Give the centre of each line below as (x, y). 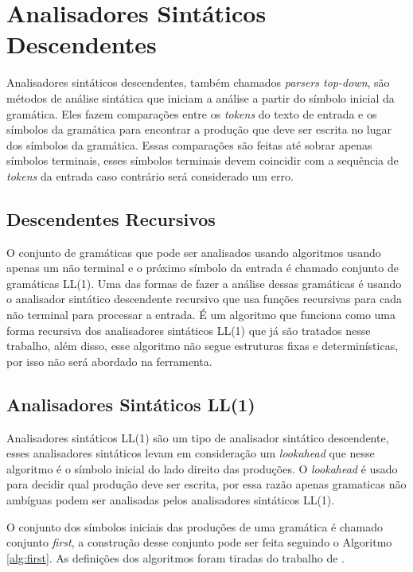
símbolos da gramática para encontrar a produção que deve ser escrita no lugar (199, 129)
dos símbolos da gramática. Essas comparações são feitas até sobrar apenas (189, 144)
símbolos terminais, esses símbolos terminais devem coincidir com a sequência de (203, 160)
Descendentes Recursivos (111, 218)
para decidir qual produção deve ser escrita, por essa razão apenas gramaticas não (206, 484)
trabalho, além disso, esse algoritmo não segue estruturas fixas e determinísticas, (203, 346)
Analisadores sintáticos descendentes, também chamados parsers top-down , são (198, 82)
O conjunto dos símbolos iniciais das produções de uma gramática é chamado (195, 526)
